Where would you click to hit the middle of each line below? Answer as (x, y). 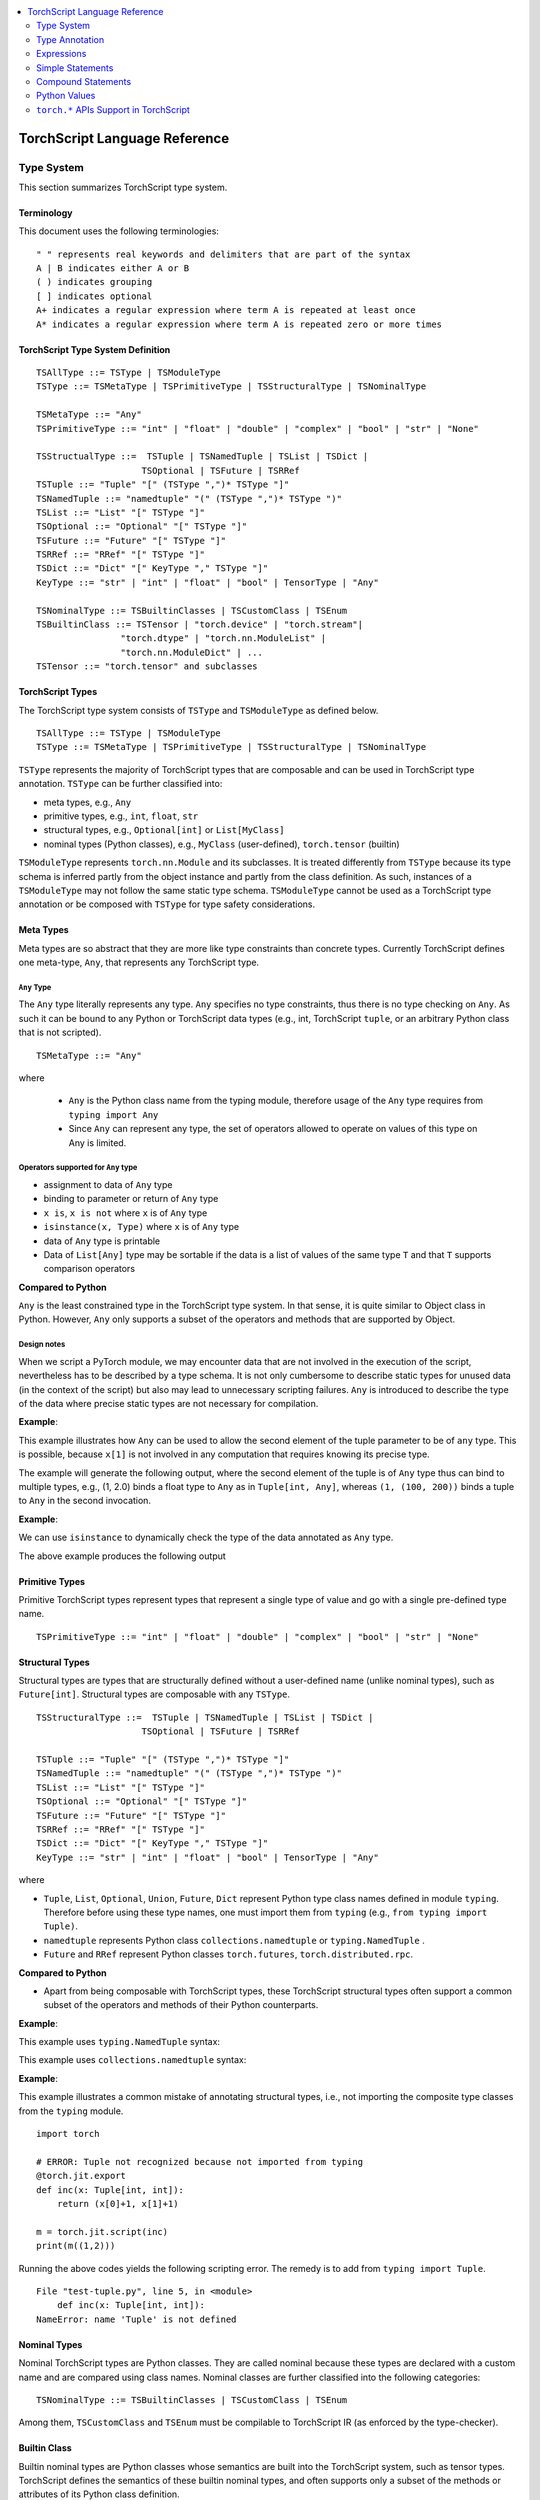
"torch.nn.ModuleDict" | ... (192, 652)
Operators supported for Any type (78, 1168)
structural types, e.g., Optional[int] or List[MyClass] (164, 830)
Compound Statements (84, 81)
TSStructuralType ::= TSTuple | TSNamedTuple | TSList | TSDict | (205, 1717)
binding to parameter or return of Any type (131, 1199)
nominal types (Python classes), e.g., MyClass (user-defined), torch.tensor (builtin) (221, 844)
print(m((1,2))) (76, 2246)
